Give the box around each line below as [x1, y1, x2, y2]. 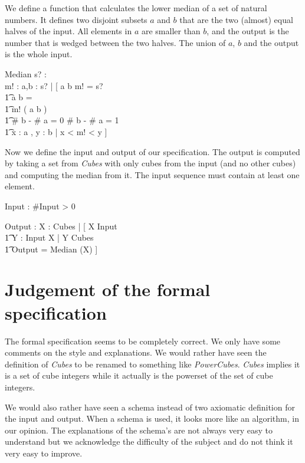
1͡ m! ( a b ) [5, 102, 47, 114]
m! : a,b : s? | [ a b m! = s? [5, 79, 103, 91]
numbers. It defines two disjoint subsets [5, 13, 147, 25]
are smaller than [141, 25, 201, 37]
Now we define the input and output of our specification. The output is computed [5, 145, 300, 157]
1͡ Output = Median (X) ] [5, 242, 98, 255]
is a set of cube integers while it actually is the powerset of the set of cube [5, 369, 273, 382]
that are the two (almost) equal [179, 13, 293, 25]
